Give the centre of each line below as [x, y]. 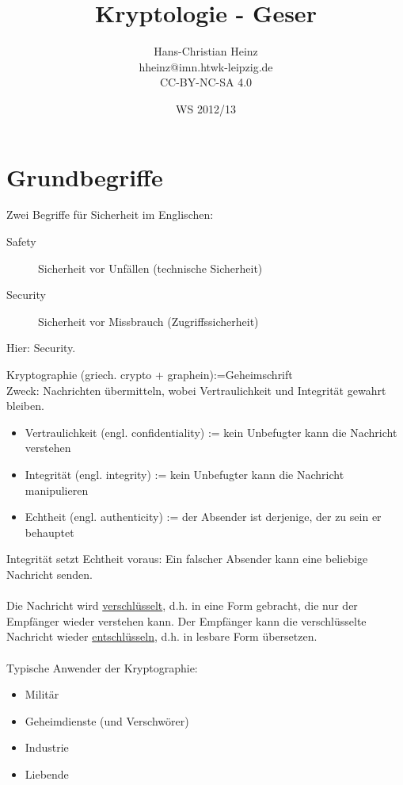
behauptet [49, 532]
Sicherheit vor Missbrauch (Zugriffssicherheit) [148, 321]
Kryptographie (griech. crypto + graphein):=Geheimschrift [150, 374]
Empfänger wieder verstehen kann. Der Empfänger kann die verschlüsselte [186, 620]
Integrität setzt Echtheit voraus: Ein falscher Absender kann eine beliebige [187, 559]
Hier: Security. [41, 348]
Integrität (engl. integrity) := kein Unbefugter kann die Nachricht [184, 474]
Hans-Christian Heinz [206, 51]
